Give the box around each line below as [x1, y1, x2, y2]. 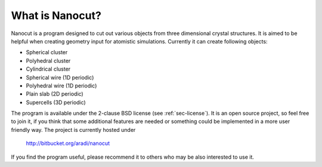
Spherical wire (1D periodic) [26, 74, 94, 81]
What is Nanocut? [11, 9, 101, 22]
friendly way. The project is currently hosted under [11, 126, 136, 133]
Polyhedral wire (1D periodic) [26, 82, 97, 89]
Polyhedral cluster [26, 57, 71, 64]
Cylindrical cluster [26, 65, 71, 73]
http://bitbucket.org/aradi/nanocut [26, 140, 110, 147]
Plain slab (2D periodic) [26, 90, 83, 97]
